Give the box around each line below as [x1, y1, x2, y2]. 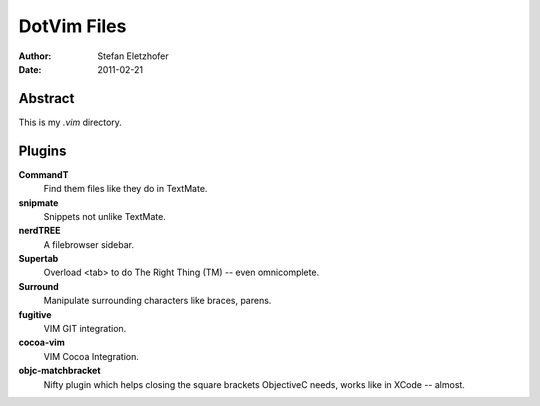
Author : [18, 50, 52, 62]
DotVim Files [18, 15, 127, 37]
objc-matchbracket [18, 365, 101, 377]
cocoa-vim [18, 336, 65, 349]
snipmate [18, 196, 59, 209]
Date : [18, 63, 42, 75]
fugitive [18, 308, 52, 320]
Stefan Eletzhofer [97, 50, 169, 62]
